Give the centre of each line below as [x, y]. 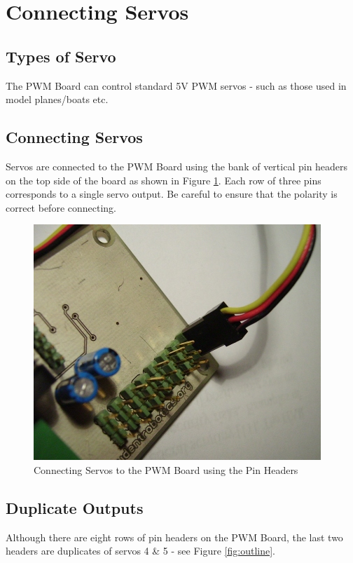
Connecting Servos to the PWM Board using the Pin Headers [166, 469]
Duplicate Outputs [75, 507]
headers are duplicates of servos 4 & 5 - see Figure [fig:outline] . [140, 551]
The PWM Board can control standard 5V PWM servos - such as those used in [176, 85]
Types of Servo [61, 56]
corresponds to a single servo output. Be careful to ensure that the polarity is [172, 194]
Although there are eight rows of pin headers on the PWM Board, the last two [174, 537]
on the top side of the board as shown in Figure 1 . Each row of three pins [164, 180]
